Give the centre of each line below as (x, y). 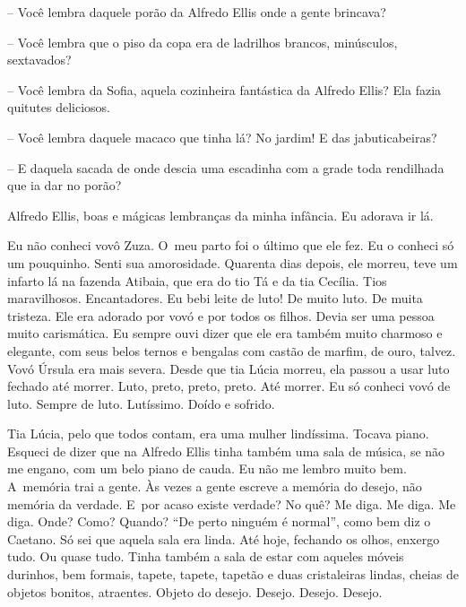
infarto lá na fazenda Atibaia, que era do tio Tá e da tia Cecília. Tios (197, 280)
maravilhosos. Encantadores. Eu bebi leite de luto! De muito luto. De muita (215, 298)
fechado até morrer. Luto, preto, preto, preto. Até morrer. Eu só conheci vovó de (229, 386)
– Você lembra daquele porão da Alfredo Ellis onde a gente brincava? (197, 12)
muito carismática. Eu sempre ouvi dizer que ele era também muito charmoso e (225, 333)
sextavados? (39, 60)
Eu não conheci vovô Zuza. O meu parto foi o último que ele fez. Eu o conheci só (231, 245)
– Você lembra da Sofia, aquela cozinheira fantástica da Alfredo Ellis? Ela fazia (224, 89)
